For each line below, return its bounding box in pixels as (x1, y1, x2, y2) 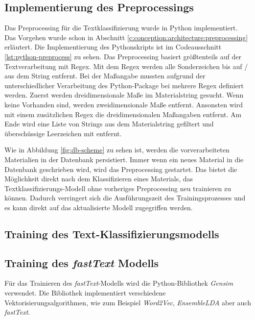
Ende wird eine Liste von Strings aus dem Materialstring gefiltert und (4, 119, 214, 129)
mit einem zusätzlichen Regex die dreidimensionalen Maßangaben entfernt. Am (4, 109, 242, 119)
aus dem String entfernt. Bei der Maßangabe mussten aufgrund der (4, 71, 206, 81)
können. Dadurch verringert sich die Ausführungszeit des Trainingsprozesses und (4, 193, 246, 203)
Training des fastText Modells (4, 255, 159, 270)
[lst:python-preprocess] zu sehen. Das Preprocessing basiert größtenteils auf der (4, 51, 241, 61)
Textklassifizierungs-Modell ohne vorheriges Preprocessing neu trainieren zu (4, 183, 231, 193)
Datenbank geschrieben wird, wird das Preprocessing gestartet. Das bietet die (4, 164, 237, 174)
